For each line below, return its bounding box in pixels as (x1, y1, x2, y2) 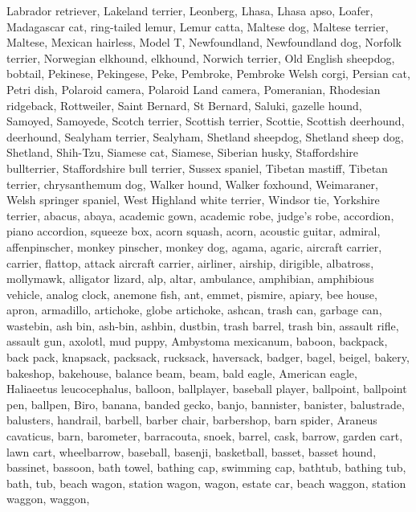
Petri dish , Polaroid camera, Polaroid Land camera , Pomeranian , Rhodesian (6, 80, 381, 97)
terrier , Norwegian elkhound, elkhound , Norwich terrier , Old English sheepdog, (6, 49, 395, 66)
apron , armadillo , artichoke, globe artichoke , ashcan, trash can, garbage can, (6, 301, 382, 318)
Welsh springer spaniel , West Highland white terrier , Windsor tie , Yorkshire (6, 191, 380, 208)
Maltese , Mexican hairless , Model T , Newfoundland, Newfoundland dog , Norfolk (6, 34, 402, 51)
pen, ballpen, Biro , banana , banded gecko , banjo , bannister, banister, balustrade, (6, 395, 405, 412)
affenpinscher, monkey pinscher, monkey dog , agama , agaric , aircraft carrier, (6, 238, 382, 255)
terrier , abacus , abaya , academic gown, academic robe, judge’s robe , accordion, (6, 207, 394, 223)
